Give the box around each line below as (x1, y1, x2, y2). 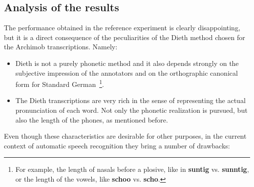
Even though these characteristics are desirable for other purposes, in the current (4, 131, 247, 141)
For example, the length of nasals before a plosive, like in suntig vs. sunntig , (15, 164, 249, 174)
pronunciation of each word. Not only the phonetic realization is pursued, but (15, 105, 248, 115)
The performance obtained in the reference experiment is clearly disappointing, (4, 22, 240, 33)
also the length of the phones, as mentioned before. (15, 114, 168, 125)
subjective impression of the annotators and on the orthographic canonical (15, 67, 238, 78)
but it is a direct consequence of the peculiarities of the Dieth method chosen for (4, 32, 245, 42)
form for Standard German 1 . (15, 78, 104, 89)
